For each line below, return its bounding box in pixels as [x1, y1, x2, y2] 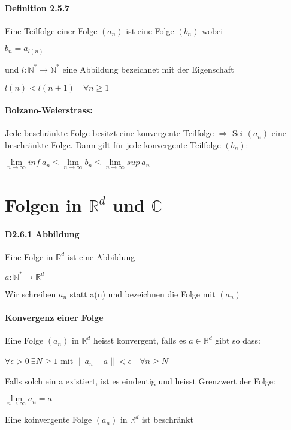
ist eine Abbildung [67, 250, 135, 263]
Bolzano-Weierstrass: [5, 104, 93, 116]
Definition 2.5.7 [5, 1, 70, 14]
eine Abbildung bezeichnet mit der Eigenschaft [62, 62, 234, 75]
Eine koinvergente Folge [5, 413, 92, 426]
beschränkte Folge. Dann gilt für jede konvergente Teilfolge [5, 138, 221, 151]
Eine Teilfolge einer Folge [5, 24, 98, 37]
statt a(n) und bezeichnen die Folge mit [69, 287, 216, 300]
